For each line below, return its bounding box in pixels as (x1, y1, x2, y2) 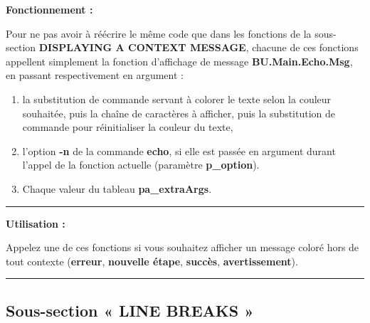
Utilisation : (6, 216, 65, 231)
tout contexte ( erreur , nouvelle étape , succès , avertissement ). (6, 253, 298, 268)
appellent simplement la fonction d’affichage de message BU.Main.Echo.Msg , (6, 53, 353, 68)
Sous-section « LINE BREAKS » (6, 299, 254, 321)
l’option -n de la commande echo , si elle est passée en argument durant (22, 143, 336, 158)
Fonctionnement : (6, 2, 93, 16)
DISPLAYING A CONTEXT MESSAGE (38, 40, 246, 55)
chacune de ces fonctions (252, 40, 359, 55)
